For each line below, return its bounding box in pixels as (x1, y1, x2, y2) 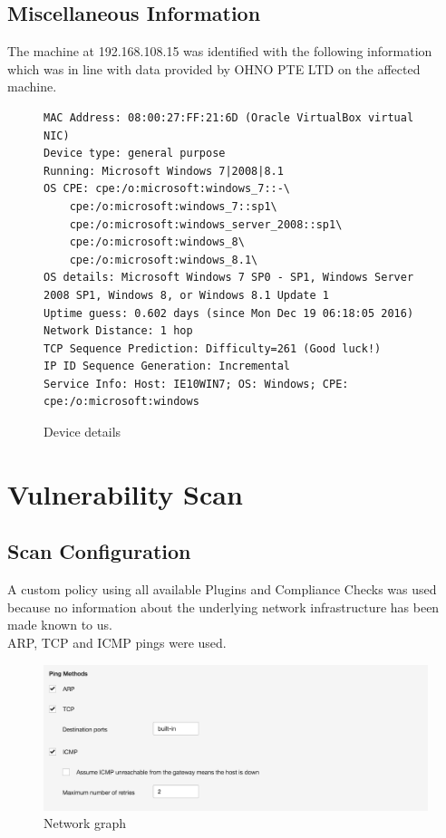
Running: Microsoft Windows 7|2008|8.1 (44, 164, 284, 178)
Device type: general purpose (44, 147, 226, 160)
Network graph (44, 814, 127, 833)
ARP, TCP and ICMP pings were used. (7, 633, 227, 652)
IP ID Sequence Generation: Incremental (44, 360, 291, 373)
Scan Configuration (7, 537, 191, 565)
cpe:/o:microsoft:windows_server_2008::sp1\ (69, 217, 343, 231)
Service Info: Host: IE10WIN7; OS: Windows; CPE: (44, 377, 349, 390)
